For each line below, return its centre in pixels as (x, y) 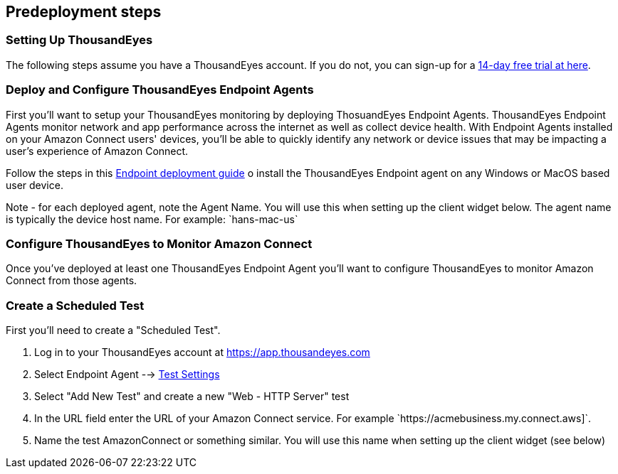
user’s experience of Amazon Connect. (97, 151)
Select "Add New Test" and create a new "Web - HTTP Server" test (192, 397)
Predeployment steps (84, 12)
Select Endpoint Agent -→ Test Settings (127, 375)
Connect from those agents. (72, 281)
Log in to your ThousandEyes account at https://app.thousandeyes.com (202, 352)
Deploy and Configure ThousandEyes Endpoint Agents (160, 90)
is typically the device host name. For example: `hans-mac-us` (152, 219)
